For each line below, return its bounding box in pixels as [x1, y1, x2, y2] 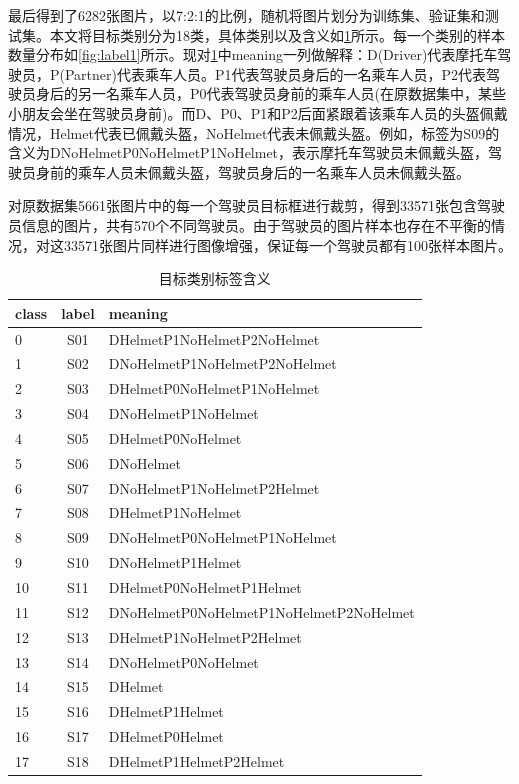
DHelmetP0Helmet [108, 726, 224, 747]
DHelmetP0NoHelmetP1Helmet [108, 577, 302, 597]
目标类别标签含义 [158, 268, 271, 289]
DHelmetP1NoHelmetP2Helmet [108, 626, 302, 647]
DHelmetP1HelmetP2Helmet [108, 750, 285, 771]
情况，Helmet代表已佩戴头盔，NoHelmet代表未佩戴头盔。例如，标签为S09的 [8, 122, 500, 143]
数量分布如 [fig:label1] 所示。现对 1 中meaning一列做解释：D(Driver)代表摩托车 [8, 44, 498, 65]
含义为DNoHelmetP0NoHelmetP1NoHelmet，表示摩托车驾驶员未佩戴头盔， [8, 142, 489, 163]
